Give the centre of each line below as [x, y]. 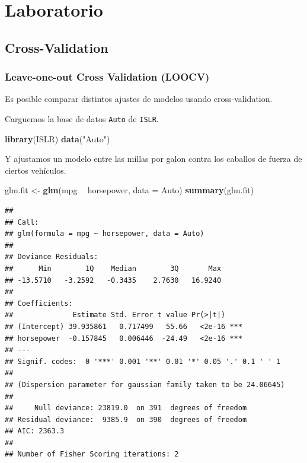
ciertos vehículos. [36, 170]
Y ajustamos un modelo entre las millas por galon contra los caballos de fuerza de [153, 159]
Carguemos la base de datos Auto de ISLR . [82, 118]
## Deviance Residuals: [52, 257]
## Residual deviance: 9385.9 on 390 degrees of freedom [126, 419]
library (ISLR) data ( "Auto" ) [57, 138]
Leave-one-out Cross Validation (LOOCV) [107, 77]
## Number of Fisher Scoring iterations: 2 [92, 454]
